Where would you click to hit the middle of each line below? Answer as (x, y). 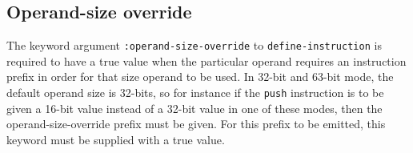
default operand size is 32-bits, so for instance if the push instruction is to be (195, 93)
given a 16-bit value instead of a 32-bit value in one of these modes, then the (194, 108)
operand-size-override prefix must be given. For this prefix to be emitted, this (196, 124)
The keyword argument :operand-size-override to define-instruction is (194, 45)
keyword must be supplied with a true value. (116, 139)
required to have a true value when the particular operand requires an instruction (206, 60)
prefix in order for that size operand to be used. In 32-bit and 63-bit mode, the (200, 76)
